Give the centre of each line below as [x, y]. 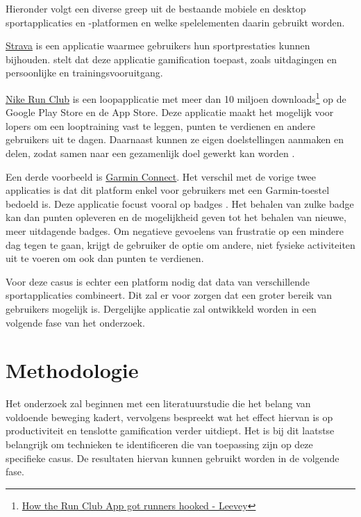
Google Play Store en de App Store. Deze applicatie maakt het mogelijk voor [170, 112]
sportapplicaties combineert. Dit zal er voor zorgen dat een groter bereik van [169, 295]
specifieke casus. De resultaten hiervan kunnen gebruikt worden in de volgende [173, 458]
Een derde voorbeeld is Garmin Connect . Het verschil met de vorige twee [161, 176]
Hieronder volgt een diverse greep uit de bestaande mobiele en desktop [156, 8]
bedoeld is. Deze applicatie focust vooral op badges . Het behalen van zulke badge [180, 203]
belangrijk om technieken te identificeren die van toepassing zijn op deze [159, 444]
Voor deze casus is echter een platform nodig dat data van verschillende [158, 281]
